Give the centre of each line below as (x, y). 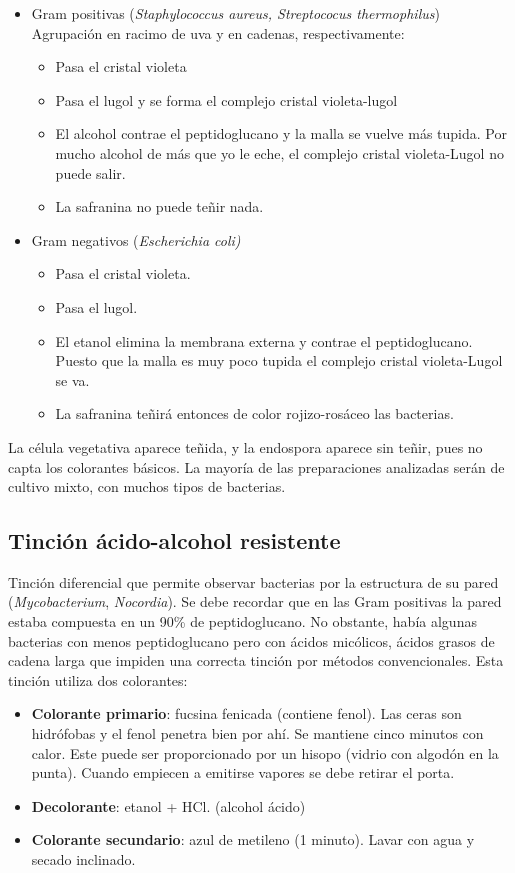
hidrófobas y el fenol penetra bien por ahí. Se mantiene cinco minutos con (257, 733)
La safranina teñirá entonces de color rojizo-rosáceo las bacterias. (254, 413)
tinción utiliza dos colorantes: (98, 679)
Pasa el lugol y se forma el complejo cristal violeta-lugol (226, 99)
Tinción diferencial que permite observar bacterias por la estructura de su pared (253, 581)
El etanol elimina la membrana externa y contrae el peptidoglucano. (264, 340)
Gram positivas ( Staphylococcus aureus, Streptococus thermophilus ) (235, 13)
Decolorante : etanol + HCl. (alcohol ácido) (168, 805)
